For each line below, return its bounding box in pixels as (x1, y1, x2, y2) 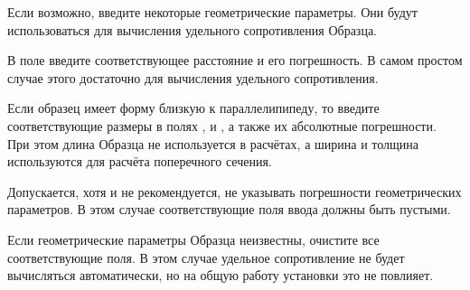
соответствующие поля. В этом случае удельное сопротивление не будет (7, 248, 405, 267)
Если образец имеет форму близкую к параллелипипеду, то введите (7, 98, 380, 117)
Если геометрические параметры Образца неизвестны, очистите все (7, 229, 380, 248)
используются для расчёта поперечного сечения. (7, 152, 272, 171)
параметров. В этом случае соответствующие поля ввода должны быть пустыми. (7, 200, 451, 219)
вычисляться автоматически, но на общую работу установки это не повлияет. (7, 266, 434, 285)
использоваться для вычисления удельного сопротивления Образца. (7, 20, 377, 39)
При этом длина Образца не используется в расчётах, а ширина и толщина (7, 134, 419, 153)
